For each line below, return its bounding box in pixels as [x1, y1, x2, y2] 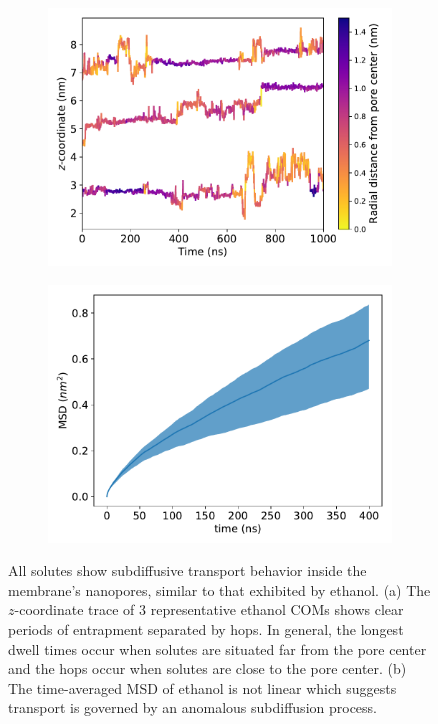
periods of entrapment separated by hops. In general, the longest [8, 618, 404, 639]
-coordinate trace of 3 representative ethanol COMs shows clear [14, 599, 404, 620]
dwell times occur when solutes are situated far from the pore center [8, 638, 427, 659]
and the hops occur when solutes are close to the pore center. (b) [8, 658, 407, 679]
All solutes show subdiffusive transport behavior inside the [8, 560, 367, 581]
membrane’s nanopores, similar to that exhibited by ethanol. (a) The [8, 579, 431, 600]
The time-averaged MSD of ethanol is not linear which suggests [8, 677, 397, 698]
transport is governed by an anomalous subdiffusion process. [8, 697, 377, 718]
